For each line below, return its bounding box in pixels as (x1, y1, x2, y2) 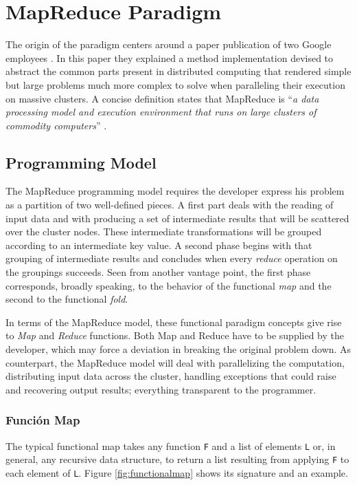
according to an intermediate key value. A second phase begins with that (5, 237, 312, 252)
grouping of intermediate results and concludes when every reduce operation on (5, 251, 338, 266)
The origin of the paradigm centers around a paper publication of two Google (5, 37, 332, 52)
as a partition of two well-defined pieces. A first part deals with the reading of (5, 197, 334, 212)
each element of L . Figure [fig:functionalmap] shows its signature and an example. (5, 465, 348, 479)
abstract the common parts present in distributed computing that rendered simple (5, 64, 352, 78)
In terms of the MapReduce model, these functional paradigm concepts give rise (5, 314, 342, 329)
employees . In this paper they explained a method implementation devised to (5, 50, 334, 65)
